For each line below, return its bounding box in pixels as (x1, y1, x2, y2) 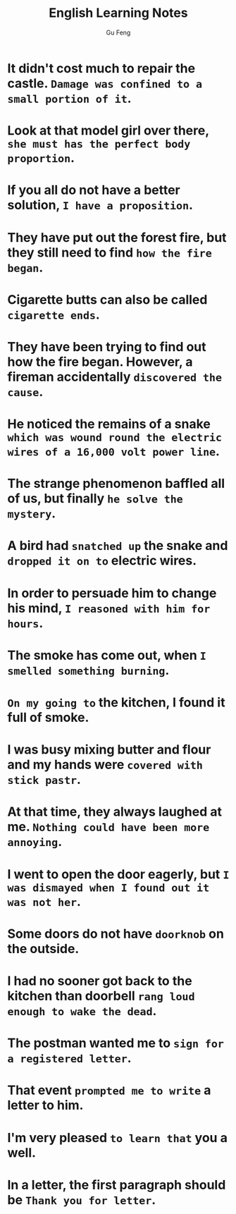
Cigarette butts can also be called (7, 291, 208, 307)
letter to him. (7, 1098, 84, 1113)
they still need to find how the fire (7, 245, 213, 260)
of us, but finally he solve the (7, 491, 183, 507)
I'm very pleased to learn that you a (7, 1129, 228, 1146)
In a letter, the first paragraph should (7, 1177, 226, 1193)
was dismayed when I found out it (7, 881, 210, 895)
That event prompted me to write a (7, 1082, 211, 1098)
